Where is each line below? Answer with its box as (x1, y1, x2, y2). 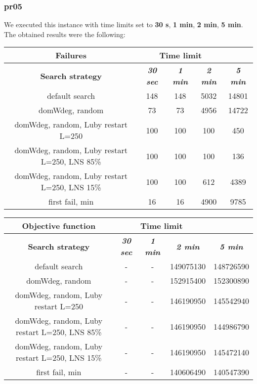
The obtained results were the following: (4, 29, 126, 39)
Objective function (22, 220, 96, 232)
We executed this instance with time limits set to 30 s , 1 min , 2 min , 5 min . (4, 19, 243, 30)
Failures (55, 49, 87, 61)
